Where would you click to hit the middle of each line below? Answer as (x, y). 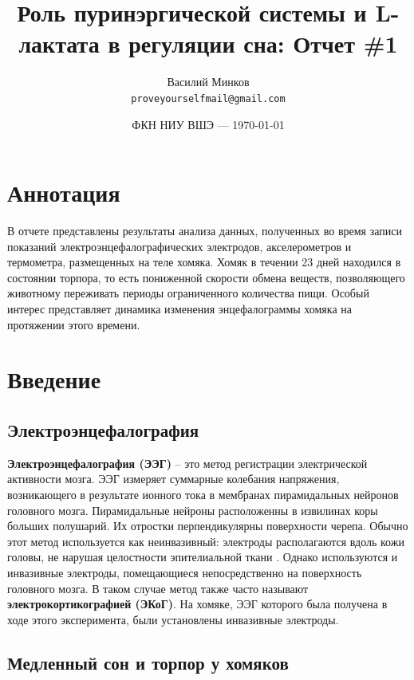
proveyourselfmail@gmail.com (208, 98)
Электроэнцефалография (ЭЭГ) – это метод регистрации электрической (187, 463)
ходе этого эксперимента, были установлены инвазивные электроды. (173, 619)
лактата (59, 43)
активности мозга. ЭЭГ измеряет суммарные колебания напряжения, (173, 479)
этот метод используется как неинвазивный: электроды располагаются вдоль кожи (206, 541)
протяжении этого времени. (74, 324)
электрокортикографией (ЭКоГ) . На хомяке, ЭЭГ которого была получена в (197, 604)
